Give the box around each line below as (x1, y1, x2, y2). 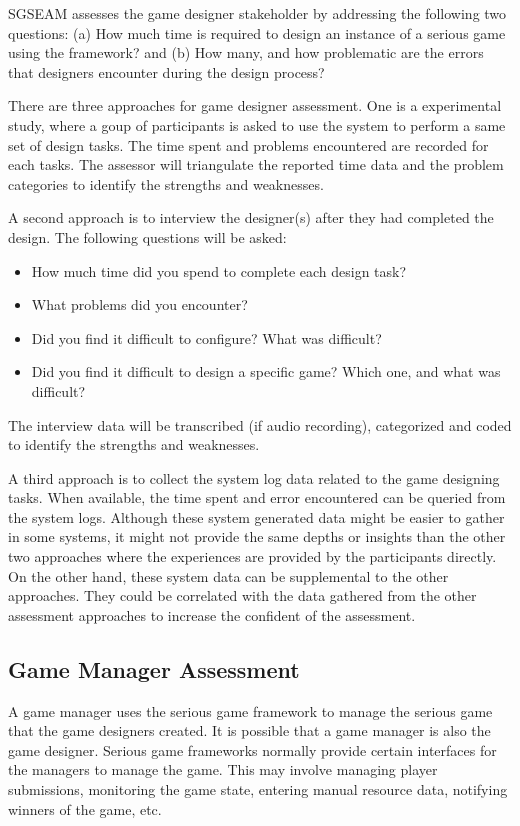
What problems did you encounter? (31, 294, 248, 315)
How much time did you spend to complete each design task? (31, 260, 407, 281)
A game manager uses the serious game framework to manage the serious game (8, 700, 493, 721)
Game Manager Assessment (8, 653, 300, 684)
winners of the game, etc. (8, 798, 162, 819)
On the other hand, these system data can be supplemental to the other (8, 565, 449, 586)
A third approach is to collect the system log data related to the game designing (8, 467, 500, 488)
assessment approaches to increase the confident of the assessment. (8, 604, 416, 625)
